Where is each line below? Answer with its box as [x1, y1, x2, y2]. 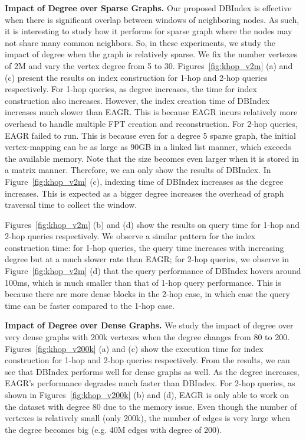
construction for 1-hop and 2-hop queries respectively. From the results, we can [5, 354, 290, 366]
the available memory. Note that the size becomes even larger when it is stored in [5, 152, 299, 164]
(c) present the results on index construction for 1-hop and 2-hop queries [5, 71, 268, 83]
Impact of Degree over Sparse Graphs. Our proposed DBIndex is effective [5, 2, 292, 14]
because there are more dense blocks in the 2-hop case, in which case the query [5, 288, 290, 300]
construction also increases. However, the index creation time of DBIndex [5, 94, 270, 106]
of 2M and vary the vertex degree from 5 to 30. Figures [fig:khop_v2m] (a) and [5, 59, 293, 71]
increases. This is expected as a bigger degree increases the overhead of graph [5, 187, 284, 199]
